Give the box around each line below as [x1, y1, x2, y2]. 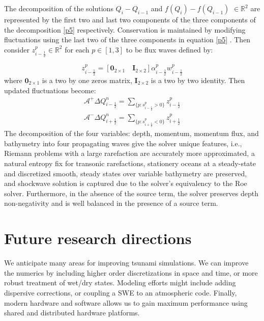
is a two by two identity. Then [151, 74, 245, 85]
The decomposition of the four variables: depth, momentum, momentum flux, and [4, 128, 259, 139]
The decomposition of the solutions [4, 3, 113, 13]
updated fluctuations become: [4, 85, 96, 95]
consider [4, 44, 30, 55]
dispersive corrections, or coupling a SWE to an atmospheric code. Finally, [4, 287, 237, 298]
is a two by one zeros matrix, [42, 74, 132, 85]
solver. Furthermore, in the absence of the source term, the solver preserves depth [4, 188, 258, 198]
